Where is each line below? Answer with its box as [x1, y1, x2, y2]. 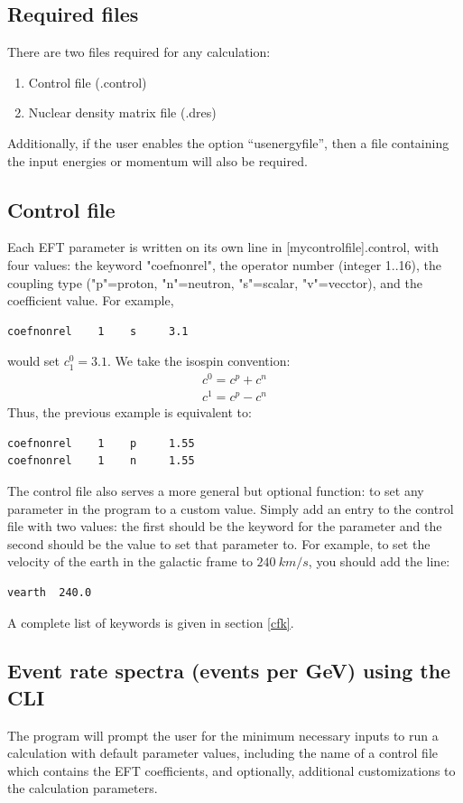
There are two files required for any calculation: [7, 42, 271, 61]
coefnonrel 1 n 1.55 [7, 454, 195, 468]
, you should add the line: [308, 552, 450, 571]
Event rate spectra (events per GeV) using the [7, 657, 451, 685]
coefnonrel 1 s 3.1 [7, 324, 189, 338]
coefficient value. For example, [7, 291, 174, 310]
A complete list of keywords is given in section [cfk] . [7, 612, 294, 631]
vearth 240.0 [7, 585, 92, 599]
